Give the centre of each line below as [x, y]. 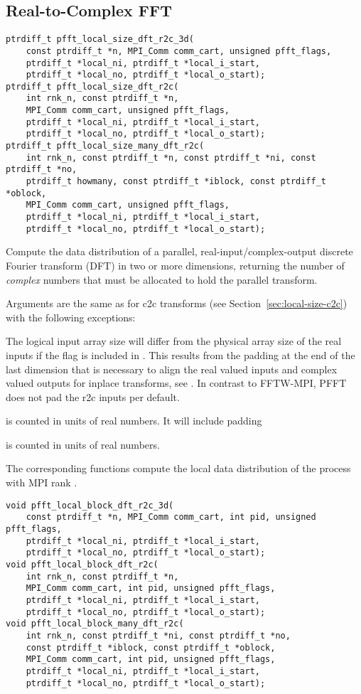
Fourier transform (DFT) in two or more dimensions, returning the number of [175, 265]
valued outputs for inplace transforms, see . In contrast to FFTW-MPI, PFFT [176, 383]
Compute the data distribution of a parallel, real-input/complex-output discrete [179, 251]
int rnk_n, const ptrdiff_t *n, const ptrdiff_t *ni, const [171, 158]
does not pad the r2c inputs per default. [93, 396]
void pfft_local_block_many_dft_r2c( [95, 624]
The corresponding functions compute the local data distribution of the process [178, 468]
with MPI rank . [42, 482]
